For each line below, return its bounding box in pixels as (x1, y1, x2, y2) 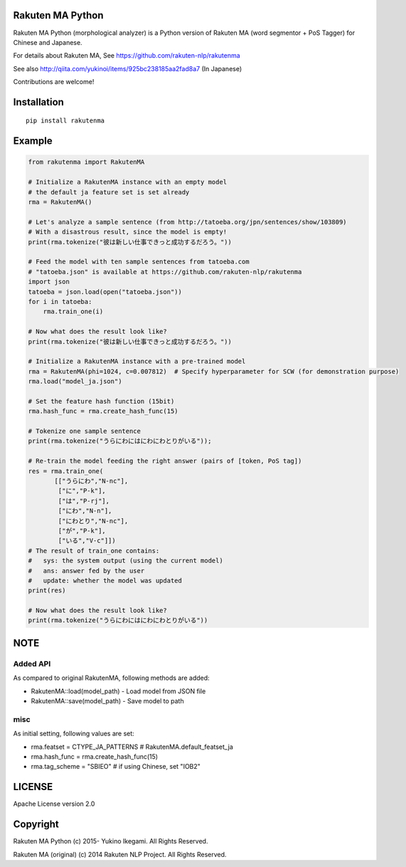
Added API (13, 658, 51, 668)
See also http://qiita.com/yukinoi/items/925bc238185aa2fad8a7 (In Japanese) (13, 64, 242, 73)
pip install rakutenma (26, 117, 105, 125)
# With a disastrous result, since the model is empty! (28, 228, 228, 236)
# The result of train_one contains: (28, 547, 160, 555)
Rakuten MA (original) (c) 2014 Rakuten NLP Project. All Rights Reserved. (13, 850, 227, 858)
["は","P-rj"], (58, 497, 110, 505)
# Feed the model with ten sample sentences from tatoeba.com (28, 258, 250, 266)
